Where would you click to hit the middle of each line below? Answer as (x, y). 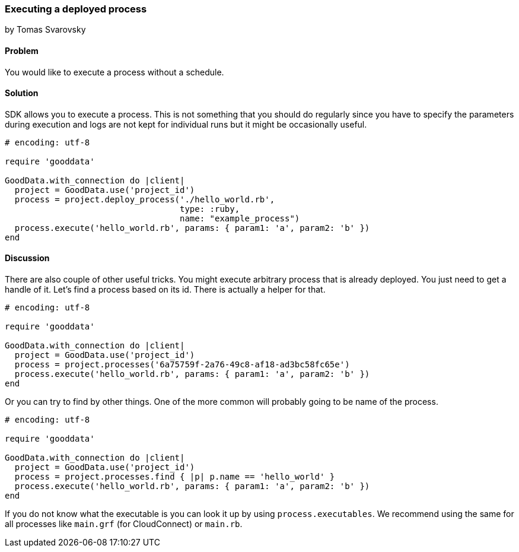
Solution (22, 93)
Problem (22, 50)
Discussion (27, 258)
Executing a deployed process (76, 9)
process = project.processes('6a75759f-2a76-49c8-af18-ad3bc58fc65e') (182, 365)
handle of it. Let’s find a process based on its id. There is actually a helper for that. (165, 290)
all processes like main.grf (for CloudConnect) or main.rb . (124, 524)
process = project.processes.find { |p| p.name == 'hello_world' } (175, 477)
